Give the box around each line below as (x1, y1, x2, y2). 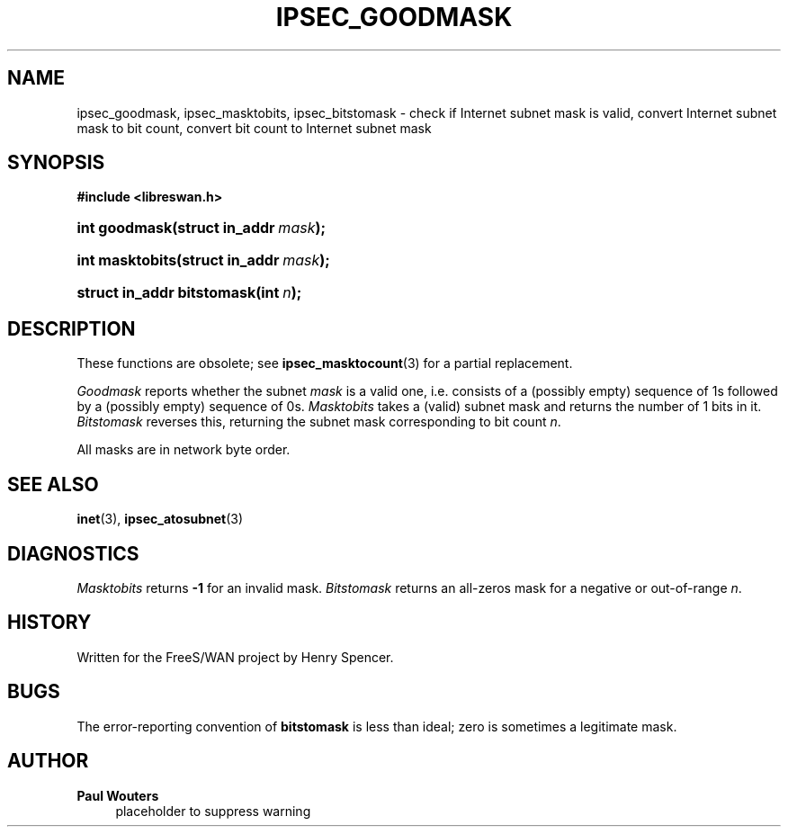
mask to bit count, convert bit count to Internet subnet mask (76, 120, 432, 136)
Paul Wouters (76, 787, 159, 803)
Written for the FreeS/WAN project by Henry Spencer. (76, 649, 394, 665)
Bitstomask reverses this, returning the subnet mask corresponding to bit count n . (76, 414, 561, 430)
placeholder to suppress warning (115, 803, 311, 819)
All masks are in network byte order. (76, 442, 291, 458)
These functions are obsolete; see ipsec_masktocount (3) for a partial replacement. (76, 355, 573, 372)
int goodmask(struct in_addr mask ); (76, 219, 326, 238)
